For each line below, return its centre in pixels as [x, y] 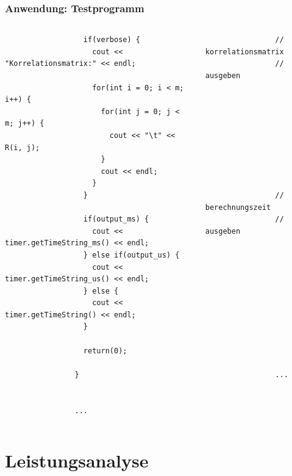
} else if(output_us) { [131, 255]
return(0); [105, 351]
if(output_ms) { [116, 219]
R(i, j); [23, 147]
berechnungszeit [238, 207]
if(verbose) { [112, 40]
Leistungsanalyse [77, 460]
